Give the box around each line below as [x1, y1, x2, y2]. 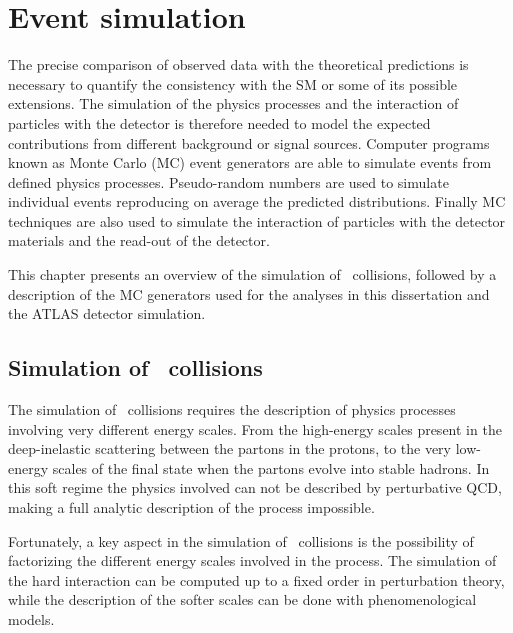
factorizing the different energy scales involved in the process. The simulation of [8, 550, 497, 571]
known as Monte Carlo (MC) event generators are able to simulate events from [8, 152, 492, 173]
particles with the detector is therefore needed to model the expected [8, 112, 431, 133]
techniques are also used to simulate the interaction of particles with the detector [8, 210, 506, 231]
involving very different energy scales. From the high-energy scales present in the [8, 418, 502, 439]
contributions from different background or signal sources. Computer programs [8, 132, 490, 153]
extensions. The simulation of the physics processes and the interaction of [8, 93, 459, 114]
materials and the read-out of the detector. [8, 230, 270, 251]
